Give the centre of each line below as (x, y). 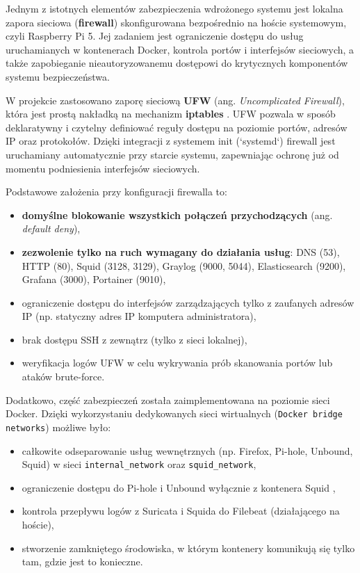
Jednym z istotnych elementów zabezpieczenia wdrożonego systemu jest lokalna (174, 8)
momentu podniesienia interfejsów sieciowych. (103, 168)
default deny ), (51, 228)
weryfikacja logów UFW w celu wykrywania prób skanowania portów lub (177, 363)
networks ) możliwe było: (58, 427)
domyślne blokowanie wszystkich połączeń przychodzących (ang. (177, 215)
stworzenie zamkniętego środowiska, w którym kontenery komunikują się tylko (188, 548)
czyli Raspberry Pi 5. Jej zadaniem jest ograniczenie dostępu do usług (155, 36)
